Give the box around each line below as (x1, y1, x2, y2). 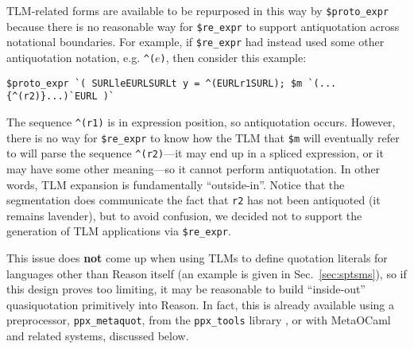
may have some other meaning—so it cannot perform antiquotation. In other (6, 160, 381, 176)
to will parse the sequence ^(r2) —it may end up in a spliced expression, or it (6, 145, 384, 161)
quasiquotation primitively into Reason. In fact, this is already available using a (6, 296, 394, 312)
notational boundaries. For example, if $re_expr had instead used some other (6, 33, 385, 50)
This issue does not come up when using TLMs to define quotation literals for (6, 250, 388, 266)
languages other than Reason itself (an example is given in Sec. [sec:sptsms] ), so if (6, 265, 407, 281)
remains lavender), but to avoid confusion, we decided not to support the (6, 207, 362, 223)
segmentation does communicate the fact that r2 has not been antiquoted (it (6, 192, 381, 208)
